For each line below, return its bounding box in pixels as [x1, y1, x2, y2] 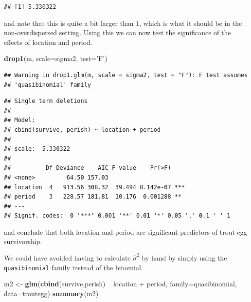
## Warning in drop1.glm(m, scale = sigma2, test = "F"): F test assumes [4, 71, 248, 79]
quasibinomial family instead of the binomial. [4, 262, 143, 272]
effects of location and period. [4, 37, 92, 47]
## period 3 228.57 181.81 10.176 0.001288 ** [4, 193, 182, 201]
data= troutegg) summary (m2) [4, 288, 99, 298]
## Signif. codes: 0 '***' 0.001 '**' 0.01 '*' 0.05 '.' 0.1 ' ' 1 [4, 212, 231, 220]
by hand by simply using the [142, 253, 227, 263]
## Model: [4, 117, 36, 124]
